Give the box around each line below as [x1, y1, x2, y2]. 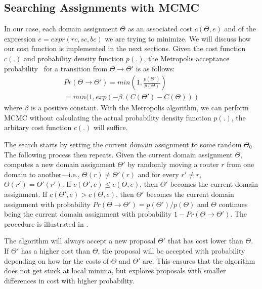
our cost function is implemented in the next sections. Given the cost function [4, 43, 246, 54]
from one [227, 159, 254, 170]
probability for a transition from [4, 63, 108, 73]
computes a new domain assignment [4, 159, 115, 170]
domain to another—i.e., [4, 169, 80, 179]
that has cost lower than [168, 235, 243, 246]
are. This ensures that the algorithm [143, 255, 255, 266]
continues [219, 198, 248, 209]
